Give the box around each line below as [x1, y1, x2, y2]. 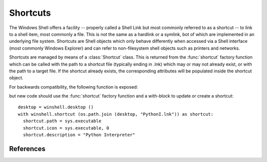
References [9, 144, 45, 153]
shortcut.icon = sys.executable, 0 [23, 125, 110, 130]
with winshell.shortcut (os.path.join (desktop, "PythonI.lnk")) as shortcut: [18, 111, 214, 117]
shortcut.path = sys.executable [23, 118, 101, 124]
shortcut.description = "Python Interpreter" [23, 132, 135, 138]
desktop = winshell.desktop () [18, 104, 94, 110]
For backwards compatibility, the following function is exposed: [9, 84, 138, 90]
